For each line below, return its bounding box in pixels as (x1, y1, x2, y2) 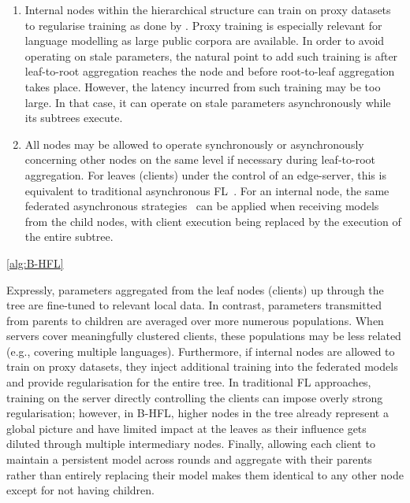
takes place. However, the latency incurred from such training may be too (24, 78, 381, 94)
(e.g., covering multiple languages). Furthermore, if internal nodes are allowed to (6, 342, 395, 359)
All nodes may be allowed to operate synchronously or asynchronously (24, 135, 364, 152)
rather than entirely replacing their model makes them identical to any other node (6, 466, 404, 483)
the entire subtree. (24, 228, 114, 245)
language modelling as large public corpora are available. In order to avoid (24, 32, 385, 49)
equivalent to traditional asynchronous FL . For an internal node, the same (24, 182, 389, 198)
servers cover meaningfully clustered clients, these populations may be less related (6, 327, 401, 344)
